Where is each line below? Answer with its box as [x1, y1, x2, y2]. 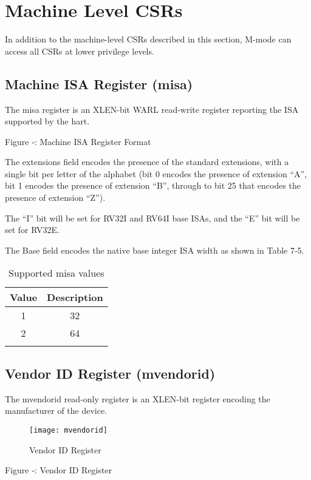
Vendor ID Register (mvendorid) [5, 363, 216, 382]
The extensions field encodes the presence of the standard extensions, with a [5, 155, 289, 168]
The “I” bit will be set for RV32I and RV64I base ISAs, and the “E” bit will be [5, 211, 300, 224]
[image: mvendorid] [29, 425, 108, 434]
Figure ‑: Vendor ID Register [5, 464, 112, 476]
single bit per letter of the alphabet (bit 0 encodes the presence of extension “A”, [5, 167, 307, 180]
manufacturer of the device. [5, 404, 108, 417]
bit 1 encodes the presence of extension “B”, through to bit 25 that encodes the [5, 179, 301, 192]
